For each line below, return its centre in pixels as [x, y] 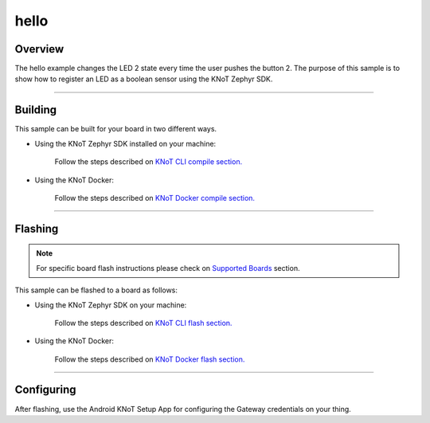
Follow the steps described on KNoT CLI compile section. [149, 162]
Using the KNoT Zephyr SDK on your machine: [111, 305]
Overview [39, 49]
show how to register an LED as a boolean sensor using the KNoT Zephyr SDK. [144, 79]
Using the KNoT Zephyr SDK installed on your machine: [125, 143]
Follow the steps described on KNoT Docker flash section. [150, 359]
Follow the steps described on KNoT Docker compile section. [154, 198]
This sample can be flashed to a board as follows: [96, 290]
